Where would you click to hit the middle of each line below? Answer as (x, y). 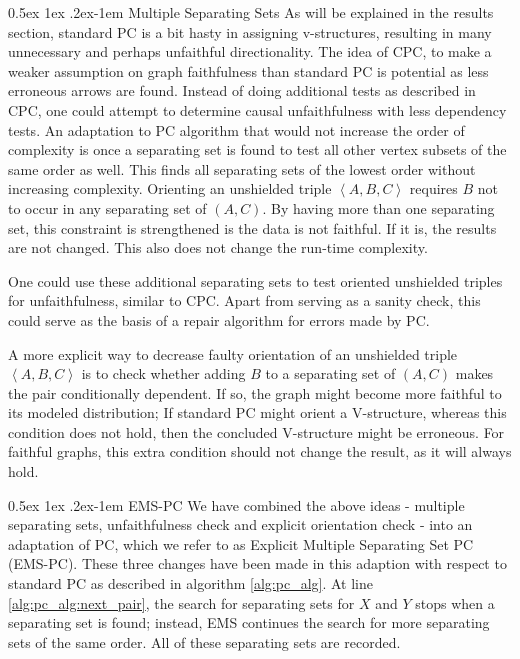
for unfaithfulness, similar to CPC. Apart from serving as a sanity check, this (244, 300)
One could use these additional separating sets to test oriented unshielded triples (255, 280)
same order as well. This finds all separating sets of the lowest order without (242, 168)
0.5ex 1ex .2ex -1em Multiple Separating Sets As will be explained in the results (251, 12)
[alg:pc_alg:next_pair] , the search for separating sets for (181, 602)
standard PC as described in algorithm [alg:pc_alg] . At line (190, 583)
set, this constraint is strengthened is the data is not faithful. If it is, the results (252, 227)
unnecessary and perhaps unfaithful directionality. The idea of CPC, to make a (250, 51)
